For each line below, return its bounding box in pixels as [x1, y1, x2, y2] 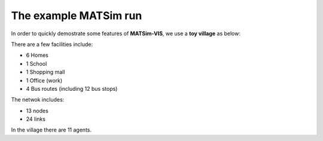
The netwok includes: [11, 96, 65, 103]
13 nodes [26, 107, 49, 114]
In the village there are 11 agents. [11, 126, 92, 134]
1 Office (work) [26, 76, 63, 84]
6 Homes [26, 51, 49, 59]
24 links [26, 115, 46, 122]
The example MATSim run [11, 9, 142, 22]
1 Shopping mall [26, 69, 65, 76]
